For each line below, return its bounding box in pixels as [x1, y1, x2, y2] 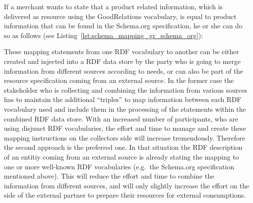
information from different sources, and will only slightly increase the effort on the [4, 180, 249, 190]
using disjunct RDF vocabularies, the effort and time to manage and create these [4, 123, 246, 133]
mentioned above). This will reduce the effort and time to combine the [4, 171, 214, 181]
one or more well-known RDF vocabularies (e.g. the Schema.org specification [4, 161, 234, 171]
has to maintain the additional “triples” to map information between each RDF [4, 94, 241, 104]
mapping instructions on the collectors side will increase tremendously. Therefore [4, 132, 245, 142]
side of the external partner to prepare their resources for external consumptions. [4, 190, 246, 200]
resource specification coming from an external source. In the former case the [4, 75, 234, 85]
